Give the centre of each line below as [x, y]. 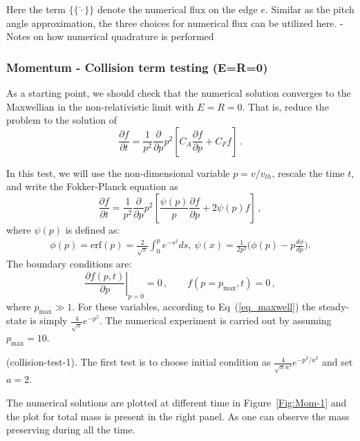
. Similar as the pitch [310, 9]
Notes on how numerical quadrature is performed [110, 36]
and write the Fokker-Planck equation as [92, 186]
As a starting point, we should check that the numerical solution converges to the [179, 93]
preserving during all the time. [71, 430]
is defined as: [93, 229]
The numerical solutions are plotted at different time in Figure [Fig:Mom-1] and [177, 402]
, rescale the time [308, 172]
